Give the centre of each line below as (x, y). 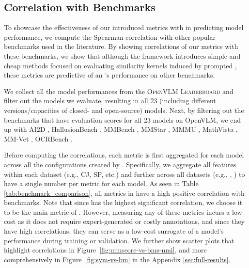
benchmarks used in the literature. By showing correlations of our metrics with (121, 46)
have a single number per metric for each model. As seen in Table (101, 183)
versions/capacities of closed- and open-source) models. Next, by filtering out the (124, 110)
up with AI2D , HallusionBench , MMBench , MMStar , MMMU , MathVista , (121, 129)
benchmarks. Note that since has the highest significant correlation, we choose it (123, 202)
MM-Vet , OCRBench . (38, 138)
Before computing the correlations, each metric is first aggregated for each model (124, 155)
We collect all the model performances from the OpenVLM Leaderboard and (119, 91)
